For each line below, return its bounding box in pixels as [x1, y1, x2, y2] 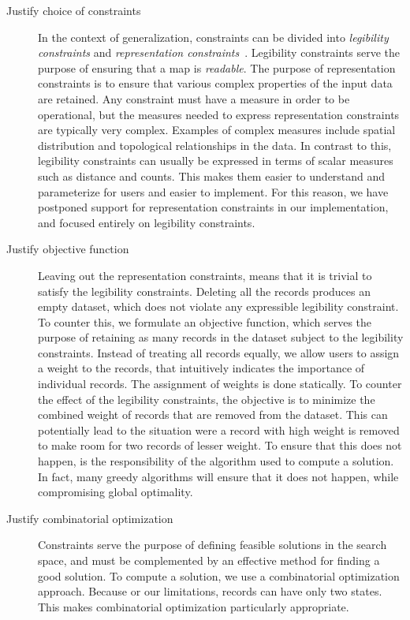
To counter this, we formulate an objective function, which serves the [38, 313, 372, 330]
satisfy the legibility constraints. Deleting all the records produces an [38, 282, 371, 299]
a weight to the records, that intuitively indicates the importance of [38, 360, 365, 376]
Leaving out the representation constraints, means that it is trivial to [38, 267, 372, 283]
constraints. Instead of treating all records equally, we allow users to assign [38, 344, 400, 360]
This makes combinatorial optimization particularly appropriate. [38, 598, 349, 614]
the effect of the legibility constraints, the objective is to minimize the [38, 390, 375, 407]
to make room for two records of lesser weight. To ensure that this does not [38, 437, 402, 454]
